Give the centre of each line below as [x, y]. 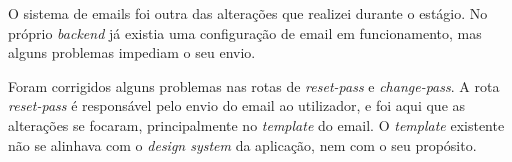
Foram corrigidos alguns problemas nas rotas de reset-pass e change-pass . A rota [254, 85]
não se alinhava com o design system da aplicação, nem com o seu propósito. [242, 144]
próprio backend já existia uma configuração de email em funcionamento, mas [245, 32]
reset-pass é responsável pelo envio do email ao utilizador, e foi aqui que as [237, 105]
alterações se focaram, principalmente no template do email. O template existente [256, 124]
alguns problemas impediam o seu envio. [132, 52]
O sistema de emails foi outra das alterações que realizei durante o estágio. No [248, 13]
